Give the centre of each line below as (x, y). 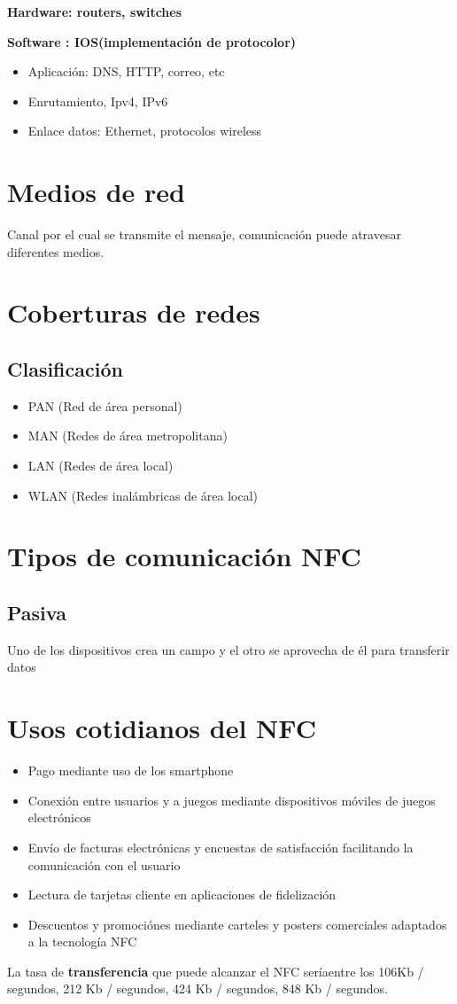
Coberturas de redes (134, 312)
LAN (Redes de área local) (101, 466)
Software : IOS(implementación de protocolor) (152, 41)
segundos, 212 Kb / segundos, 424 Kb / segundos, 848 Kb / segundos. (198, 988)
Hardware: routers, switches (95, 12)
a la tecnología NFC (82, 942)
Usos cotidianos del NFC (162, 728)
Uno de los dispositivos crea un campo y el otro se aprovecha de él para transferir (228, 649)
